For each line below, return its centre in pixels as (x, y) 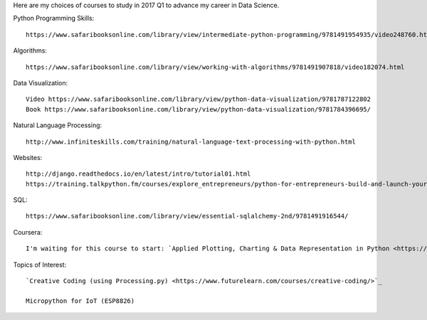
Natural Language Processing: (58, 125)
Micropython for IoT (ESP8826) (80, 301)
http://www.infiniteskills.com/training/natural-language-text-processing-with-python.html (191, 142)
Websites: (28, 157)
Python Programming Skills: (54, 18)
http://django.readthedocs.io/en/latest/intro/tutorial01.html (138, 174)
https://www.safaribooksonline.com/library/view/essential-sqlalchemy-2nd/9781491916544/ (187, 216)
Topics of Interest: (40, 265)
